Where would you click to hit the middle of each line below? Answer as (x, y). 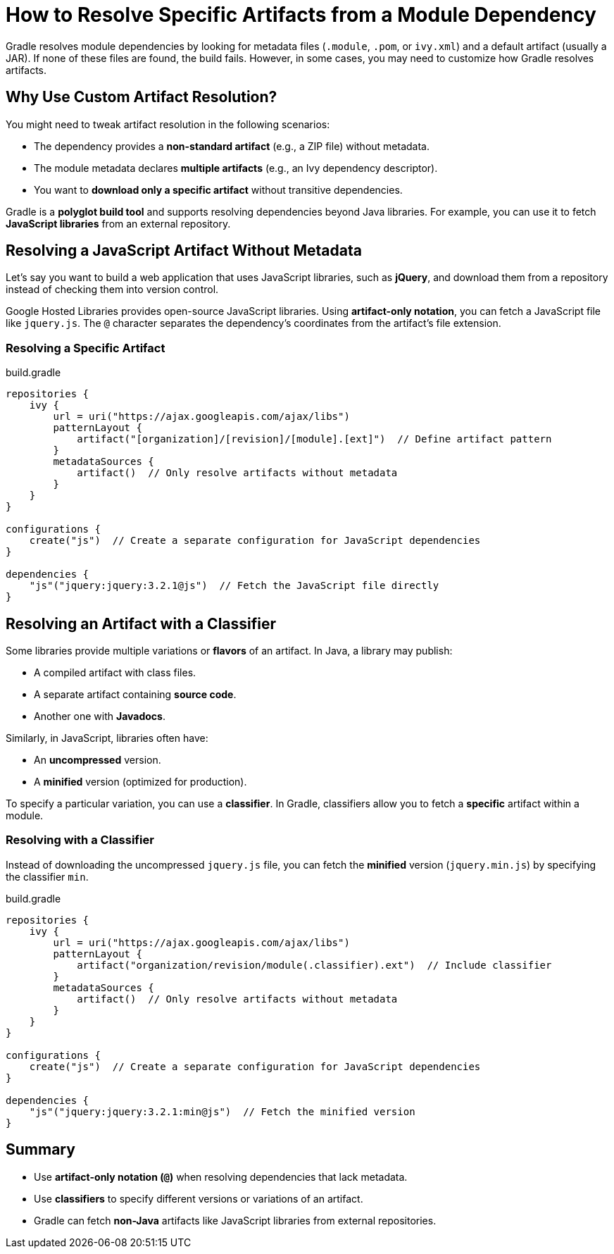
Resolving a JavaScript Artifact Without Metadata (184, 251)
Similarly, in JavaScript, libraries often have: (107, 738)
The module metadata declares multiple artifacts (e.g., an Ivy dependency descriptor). (236, 168)
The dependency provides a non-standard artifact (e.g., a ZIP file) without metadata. (232, 146)
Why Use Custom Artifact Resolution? (142, 97)
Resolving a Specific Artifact (86, 348)
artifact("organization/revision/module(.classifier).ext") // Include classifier (314, 965)
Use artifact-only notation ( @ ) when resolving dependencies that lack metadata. (221, 1177)
